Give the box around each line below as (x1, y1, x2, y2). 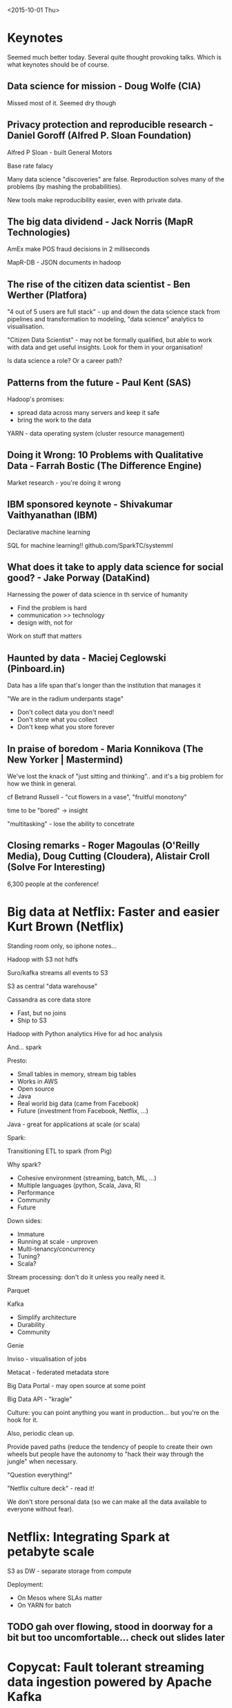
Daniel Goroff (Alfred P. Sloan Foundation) (7, 130, 192, 141)
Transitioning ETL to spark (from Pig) (7, 1146, 113, 1155)
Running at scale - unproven (17, 1237, 98, 1245)
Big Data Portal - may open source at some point (7, 1381, 146, 1389)
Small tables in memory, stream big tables (17, 1069, 137, 1078)
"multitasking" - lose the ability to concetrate (7, 820, 135, 828)
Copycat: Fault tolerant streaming (7, 1660, 205, 1675)
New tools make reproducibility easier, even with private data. (7, 195, 183, 204)
